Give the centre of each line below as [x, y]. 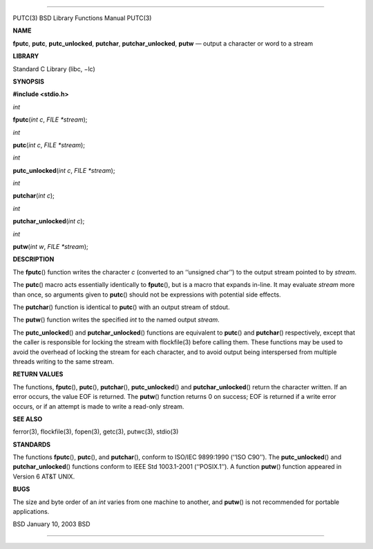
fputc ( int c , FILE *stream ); [50, 120]
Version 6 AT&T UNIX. [44, 476]
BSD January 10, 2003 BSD [51, 524]
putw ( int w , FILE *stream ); [51, 247]
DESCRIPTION [34, 259]
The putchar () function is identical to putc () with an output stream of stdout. [122, 307]
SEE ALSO [28, 419]
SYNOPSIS [29, 81]
